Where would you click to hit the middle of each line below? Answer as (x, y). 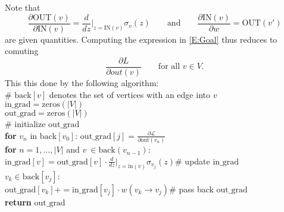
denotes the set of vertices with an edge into (129, 94)
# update (193, 161)
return (18, 202)
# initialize (25, 124)
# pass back (191, 189)
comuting (22, 51)
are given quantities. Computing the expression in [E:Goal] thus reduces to (141, 39)
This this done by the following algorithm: (82, 82)
